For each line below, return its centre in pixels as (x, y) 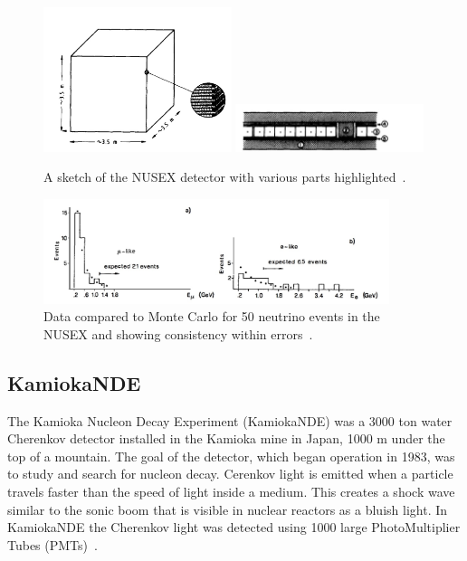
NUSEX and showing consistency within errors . (178, 333)
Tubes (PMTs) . (52, 544)
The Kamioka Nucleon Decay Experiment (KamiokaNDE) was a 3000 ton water (230, 420)
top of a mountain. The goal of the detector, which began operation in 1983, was (231, 456)
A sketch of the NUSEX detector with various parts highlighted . (225, 177)
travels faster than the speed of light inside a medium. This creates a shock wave (231, 491)
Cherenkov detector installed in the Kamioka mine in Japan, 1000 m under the (226, 438)
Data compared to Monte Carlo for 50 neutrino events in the (212, 316)
